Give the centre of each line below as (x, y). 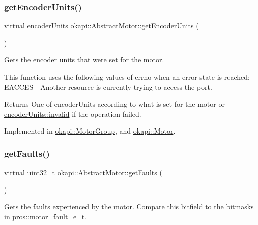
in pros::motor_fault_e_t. (45, 216)
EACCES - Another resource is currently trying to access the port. (108, 87)
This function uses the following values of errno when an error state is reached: (127, 77)
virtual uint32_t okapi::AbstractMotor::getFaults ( (83, 172)
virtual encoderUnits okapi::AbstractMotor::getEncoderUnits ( (102, 26)
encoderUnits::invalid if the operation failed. (73, 114)
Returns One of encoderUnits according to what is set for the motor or (114, 104)
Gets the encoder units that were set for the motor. (84, 60)
